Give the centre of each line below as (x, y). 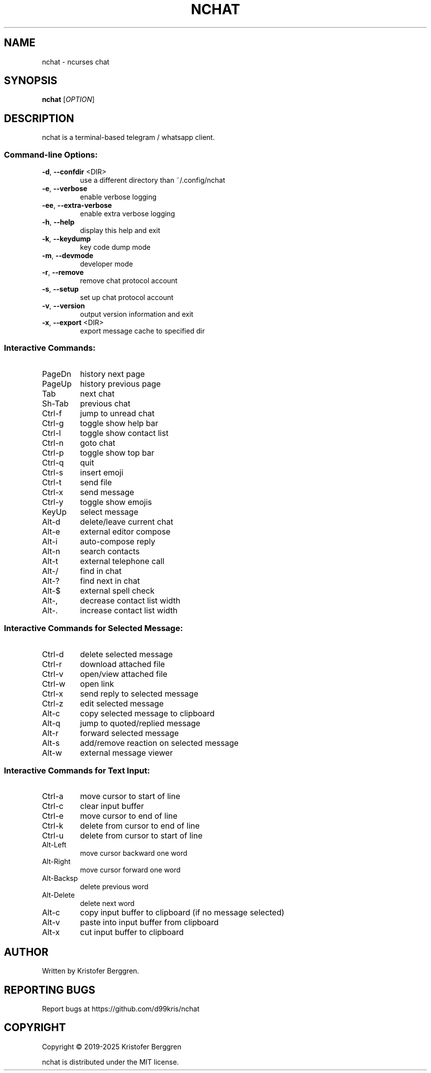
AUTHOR (26, 952)
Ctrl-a (53, 796)
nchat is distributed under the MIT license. (110, 1062)
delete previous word (114, 887)
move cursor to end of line (129, 816)
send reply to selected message (139, 693)
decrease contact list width (130, 600)
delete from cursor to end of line (140, 826)
